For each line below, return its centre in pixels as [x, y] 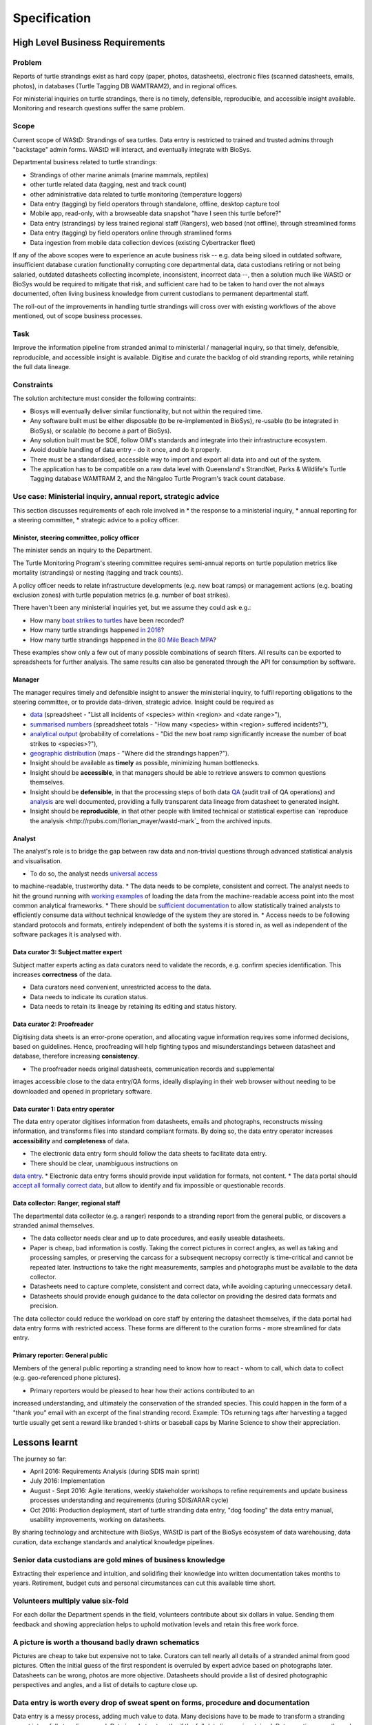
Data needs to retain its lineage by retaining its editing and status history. [133, 1007]
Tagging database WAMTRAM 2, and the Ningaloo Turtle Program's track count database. [158, 479]
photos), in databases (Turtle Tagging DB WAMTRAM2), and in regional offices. [125, 86]
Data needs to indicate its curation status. [89, 996]
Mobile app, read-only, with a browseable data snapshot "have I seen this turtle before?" [156, 213]
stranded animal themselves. [54, 1225]
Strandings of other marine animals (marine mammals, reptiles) [120, 175]
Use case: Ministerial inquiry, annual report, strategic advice [116, 497]
